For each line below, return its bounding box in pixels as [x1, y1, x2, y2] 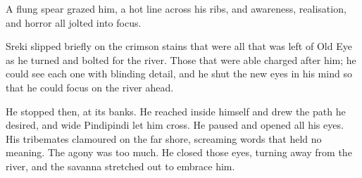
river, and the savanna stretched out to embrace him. [6, 158, 235, 173]
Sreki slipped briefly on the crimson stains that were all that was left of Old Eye [6, 39, 352, 53]
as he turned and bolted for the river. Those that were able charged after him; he [6, 52, 356, 67]
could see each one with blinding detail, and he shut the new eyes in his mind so [6, 66, 352, 81]
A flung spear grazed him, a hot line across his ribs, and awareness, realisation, [6, 1, 347, 15]
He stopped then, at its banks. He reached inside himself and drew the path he [6, 103, 346, 118]
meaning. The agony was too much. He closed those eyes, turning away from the [6, 145, 352, 160]
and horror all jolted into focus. [6, 15, 142, 30]
